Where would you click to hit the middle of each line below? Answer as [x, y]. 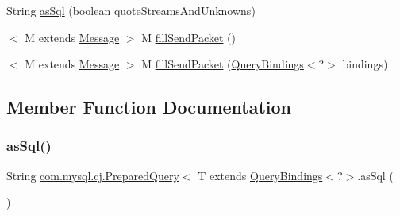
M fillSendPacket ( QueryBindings [223, 64]
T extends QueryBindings [260, 175]
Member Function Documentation [149, 107]
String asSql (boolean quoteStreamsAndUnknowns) [131, 10]
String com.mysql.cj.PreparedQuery [93, 175]
